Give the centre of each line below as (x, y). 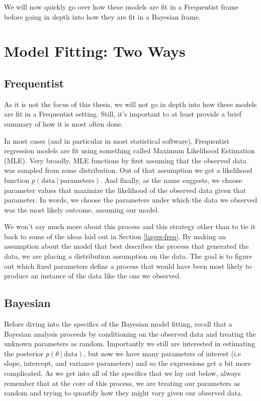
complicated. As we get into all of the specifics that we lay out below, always (122, 373)
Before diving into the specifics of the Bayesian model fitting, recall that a (118, 324)
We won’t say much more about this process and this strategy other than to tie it (130, 226)
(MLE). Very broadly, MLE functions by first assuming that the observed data (125, 160)
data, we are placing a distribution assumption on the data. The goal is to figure (128, 256)
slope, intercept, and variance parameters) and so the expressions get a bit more (127, 363)
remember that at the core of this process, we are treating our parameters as (122, 383)
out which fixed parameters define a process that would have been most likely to (128, 266)
